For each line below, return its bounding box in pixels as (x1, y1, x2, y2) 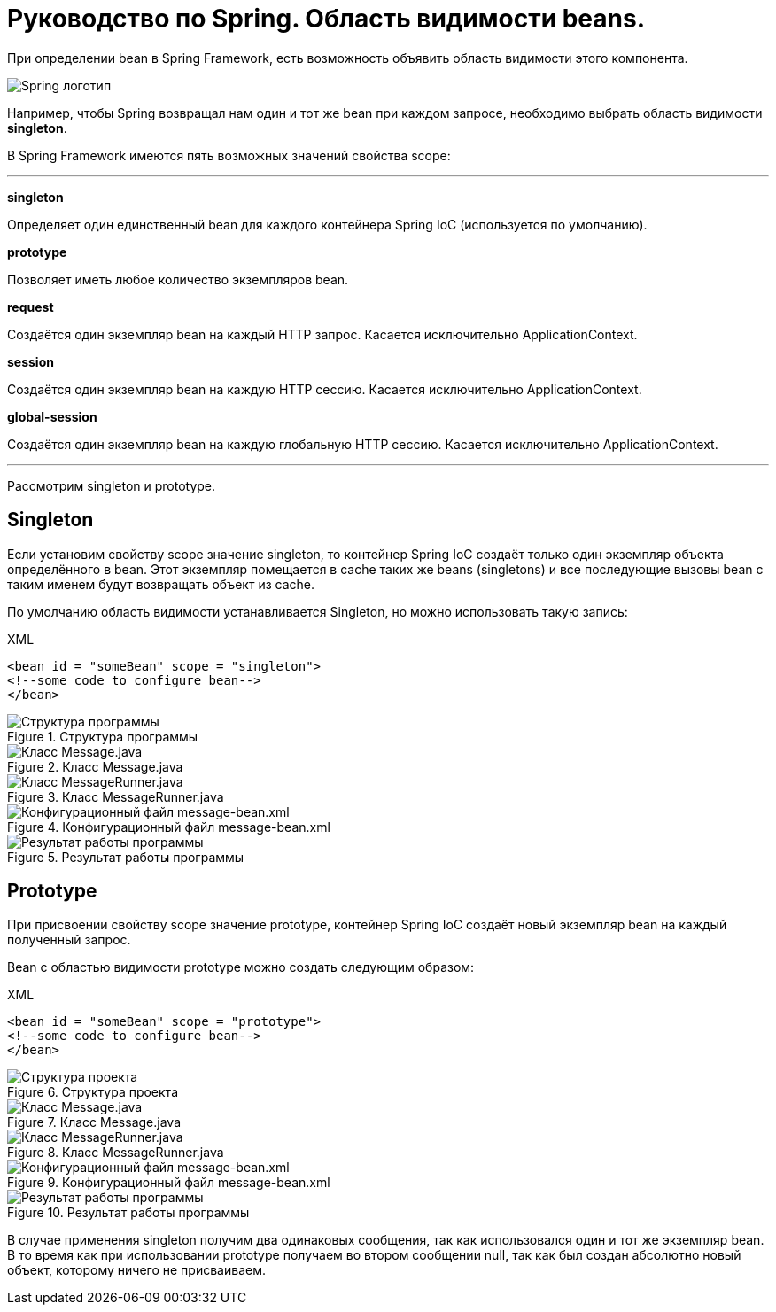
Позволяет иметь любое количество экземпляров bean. (7, 271, 349, 287)
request (7, 299, 54, 314)
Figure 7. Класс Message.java (7, 1114, 181, 1130)
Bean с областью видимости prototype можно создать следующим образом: (7, 959, 475, 975)
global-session (7, 408, 97, 424)
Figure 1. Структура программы (7, 728, 198, 744)
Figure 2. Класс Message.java (7, 758, 183, 774)
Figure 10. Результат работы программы (7, 1205, 250, 1221)
